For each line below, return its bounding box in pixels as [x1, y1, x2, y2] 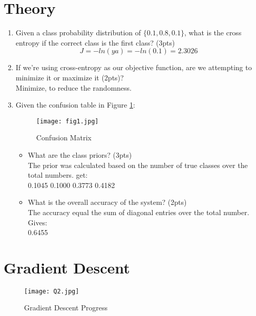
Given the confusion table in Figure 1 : [15, 99, 135, 110]
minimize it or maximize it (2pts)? [15, 72, 124, 82]
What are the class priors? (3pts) [28, 149, 132, 160]
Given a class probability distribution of [15, 27, 141, 38]
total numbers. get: [28, 170, 88, 180]
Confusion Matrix [36, 132, 92, 143]
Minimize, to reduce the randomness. [15, 82, 132, 93]
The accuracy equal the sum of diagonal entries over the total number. [28, 206, 249, 217]
